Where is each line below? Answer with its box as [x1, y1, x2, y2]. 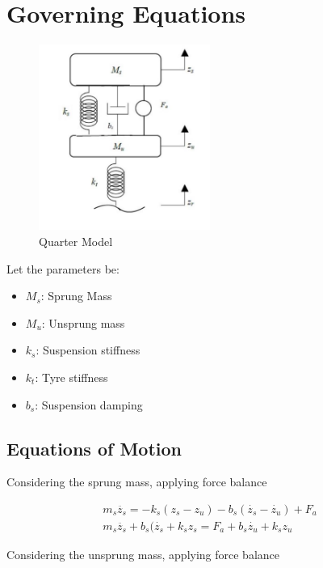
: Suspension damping [35, 396, 143, 413]
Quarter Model [39, 232, 113, 249]
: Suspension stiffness [36, 341, 141, 358]
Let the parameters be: [6, 260, 120, 277]
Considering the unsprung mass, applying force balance [6, 546, 280, 562]
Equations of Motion [6, 435, 182, 460]
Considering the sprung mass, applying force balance [6, 473, 267, 490]
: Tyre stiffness [35, 368, 108, 385]
